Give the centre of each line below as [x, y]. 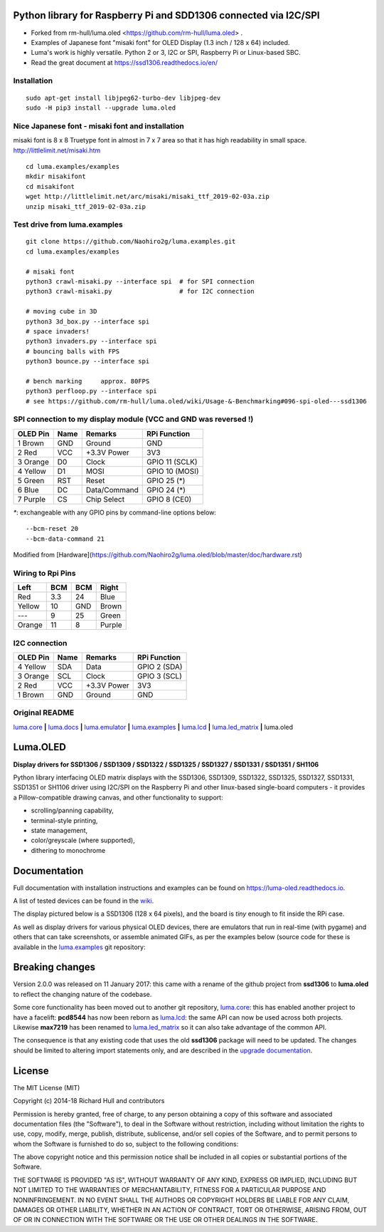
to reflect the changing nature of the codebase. [82, 994]
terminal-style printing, [64, 820]
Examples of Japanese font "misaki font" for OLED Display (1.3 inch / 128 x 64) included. [160, 42]
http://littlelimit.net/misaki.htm [57, 150]
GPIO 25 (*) [166, 480]
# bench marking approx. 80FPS [88, 381]
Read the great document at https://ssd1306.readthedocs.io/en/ [124, 62]
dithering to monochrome [68, 850]
